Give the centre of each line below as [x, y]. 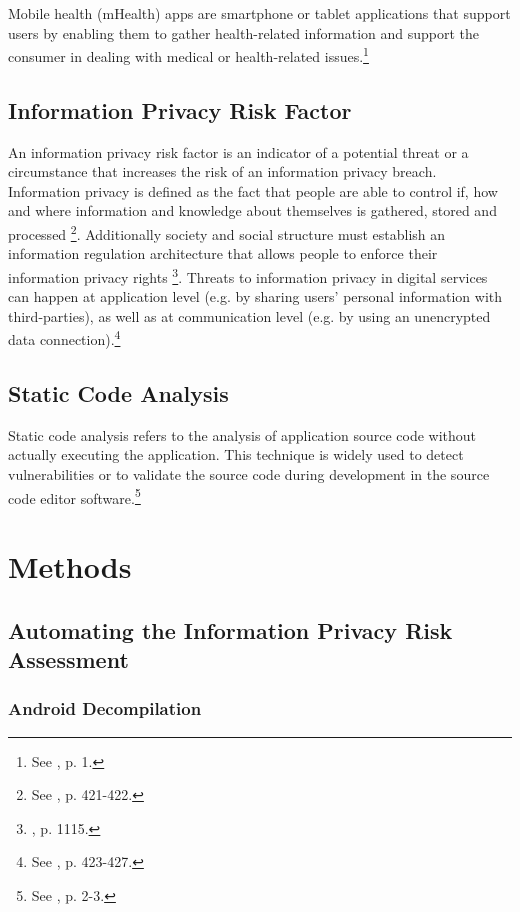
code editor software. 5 [74, 496]
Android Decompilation [105, 708]
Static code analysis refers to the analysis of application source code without [242, 434]
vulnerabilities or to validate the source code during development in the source [249, 473]
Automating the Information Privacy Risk [230, 629]
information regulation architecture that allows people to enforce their [223, 253]
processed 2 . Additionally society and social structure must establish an [227, 232]
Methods [70, 565]
